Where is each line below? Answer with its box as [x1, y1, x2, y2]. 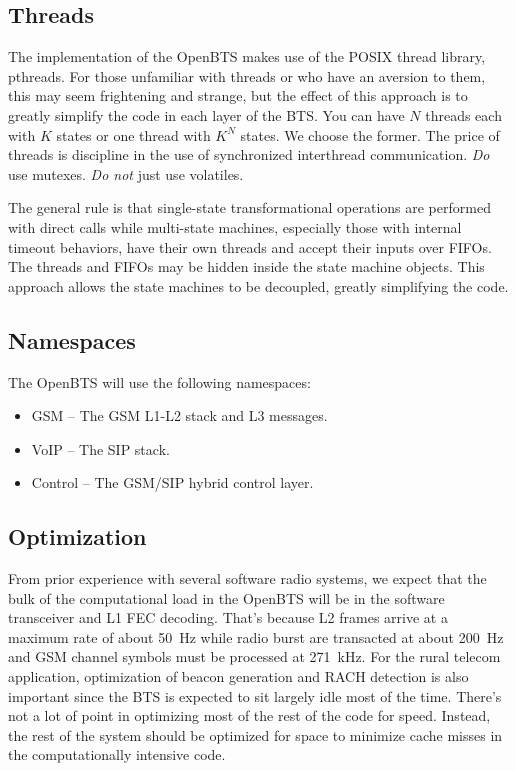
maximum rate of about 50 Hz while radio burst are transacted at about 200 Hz [8, 626, 504, 647]
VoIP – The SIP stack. [31, 438, 170, 459]
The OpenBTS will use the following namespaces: [8, 371, 311, 392]
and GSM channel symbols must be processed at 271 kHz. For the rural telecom [8, 646, 501, 667]
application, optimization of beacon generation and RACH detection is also [8, 666, 469, 687]
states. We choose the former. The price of [240, 124, 500, 145]
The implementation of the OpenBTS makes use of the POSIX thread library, [8, 46, 486, 67]
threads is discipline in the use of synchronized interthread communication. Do [8, 144, 490, 165]
